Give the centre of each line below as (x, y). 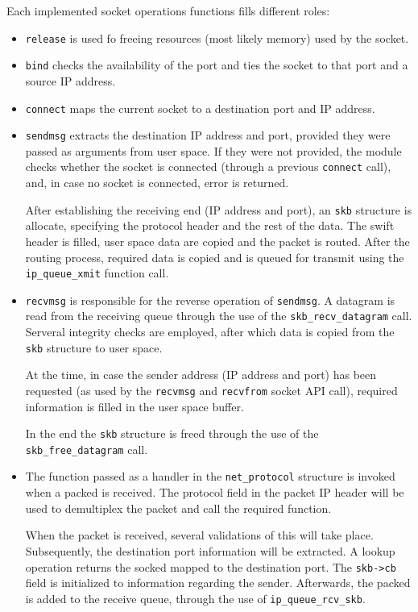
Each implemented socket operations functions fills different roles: (168, 10)
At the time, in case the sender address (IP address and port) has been (201, 375)
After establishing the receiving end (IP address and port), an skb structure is (219, 209)
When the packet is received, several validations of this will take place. (199, 535)
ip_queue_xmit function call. (97, 273)
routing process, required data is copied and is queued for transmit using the (215, 257)
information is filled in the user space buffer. (135, 406)
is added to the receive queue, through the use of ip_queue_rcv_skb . (195, 598)
